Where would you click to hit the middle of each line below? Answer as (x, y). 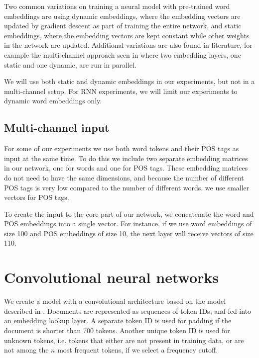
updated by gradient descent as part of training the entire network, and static (123, 26)
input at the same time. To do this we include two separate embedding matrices (126, 158)
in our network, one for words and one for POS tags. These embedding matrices (126, 168)
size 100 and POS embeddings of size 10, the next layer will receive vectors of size (129, 233)
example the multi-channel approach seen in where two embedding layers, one (123, 54)
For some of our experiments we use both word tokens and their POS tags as (122, 148)
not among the (26, 350)
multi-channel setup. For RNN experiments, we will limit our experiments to (121, 91)
